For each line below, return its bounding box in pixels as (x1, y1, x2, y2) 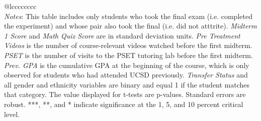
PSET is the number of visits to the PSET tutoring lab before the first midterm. (4, 49, 253, 60)
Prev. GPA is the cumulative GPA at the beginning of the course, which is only (4, 59, 249, 70)
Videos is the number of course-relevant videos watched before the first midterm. (4, 40, 252, 50)
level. (4, 108, 20, 119)
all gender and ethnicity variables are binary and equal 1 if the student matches (4, 79, 250, 89)
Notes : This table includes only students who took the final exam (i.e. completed (4, 10, 252, 21)
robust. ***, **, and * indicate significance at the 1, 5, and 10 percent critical (4, 98, 243, 109)
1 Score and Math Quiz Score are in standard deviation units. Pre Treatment (4, 30, 240, 40)
